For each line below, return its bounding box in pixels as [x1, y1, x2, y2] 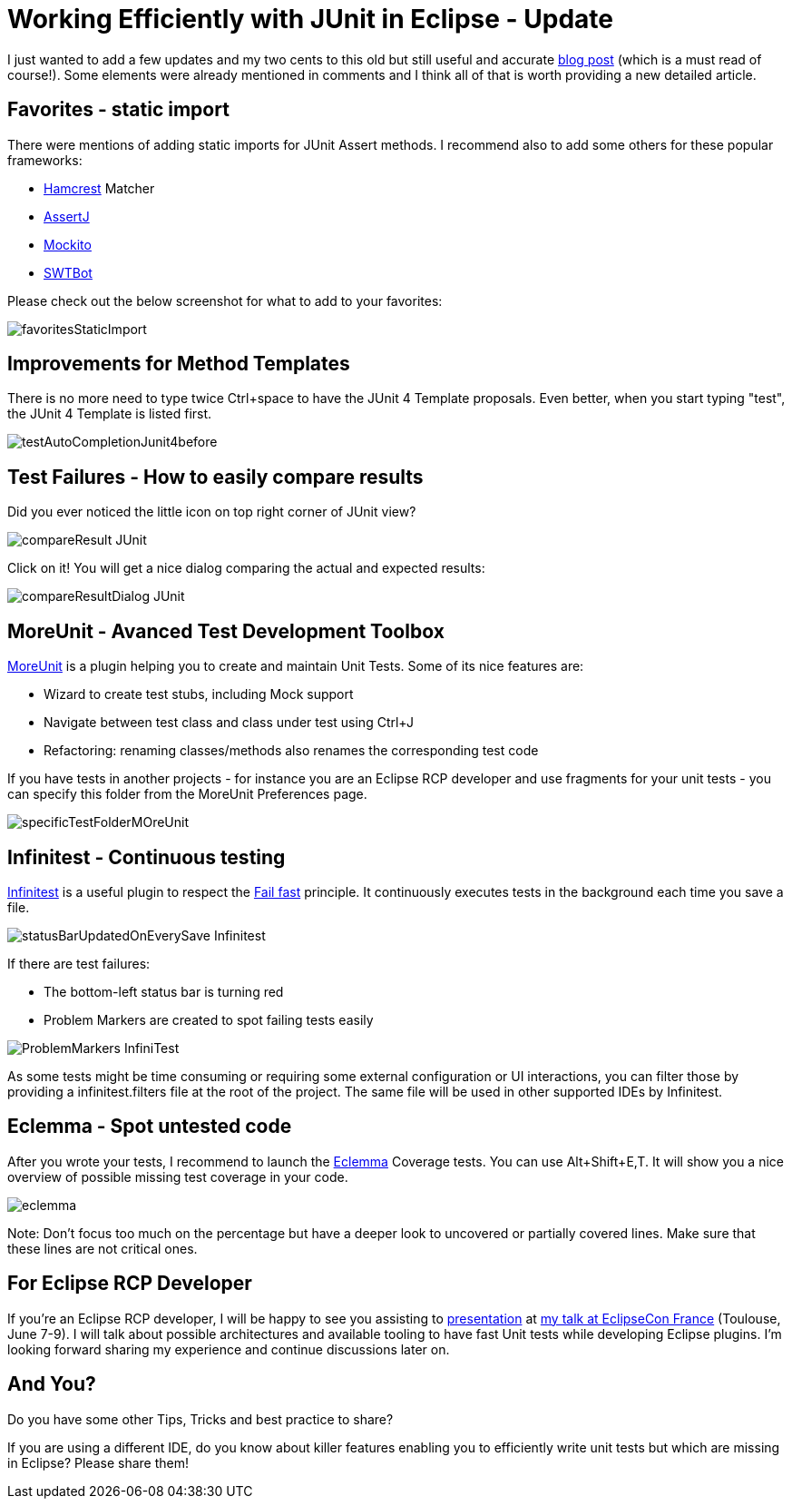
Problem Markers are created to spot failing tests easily [44, 1011, 374, 1028]
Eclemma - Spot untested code [7, 1115, 292, 1138]
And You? [7, 1373, 96, 1396]
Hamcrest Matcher [44, 180, 155, 196]
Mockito [44, 236, 92, 252]
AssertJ [44, 208, 90, 224]
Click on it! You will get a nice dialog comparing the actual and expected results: [7, 560, 485, 576]
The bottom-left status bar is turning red [44, 983, 284, 999]
